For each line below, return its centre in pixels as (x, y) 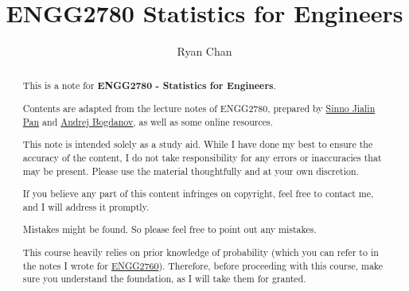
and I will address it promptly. (86, 206)
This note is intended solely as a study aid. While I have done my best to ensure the (198, 144)
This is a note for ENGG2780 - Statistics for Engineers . (149, 85)
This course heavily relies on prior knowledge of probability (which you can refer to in (201, 252)
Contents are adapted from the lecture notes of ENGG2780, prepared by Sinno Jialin (199, 109)
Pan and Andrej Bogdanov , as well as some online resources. (148, 121)
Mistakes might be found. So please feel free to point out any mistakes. (169, 229)
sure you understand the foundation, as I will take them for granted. (164, 279)
